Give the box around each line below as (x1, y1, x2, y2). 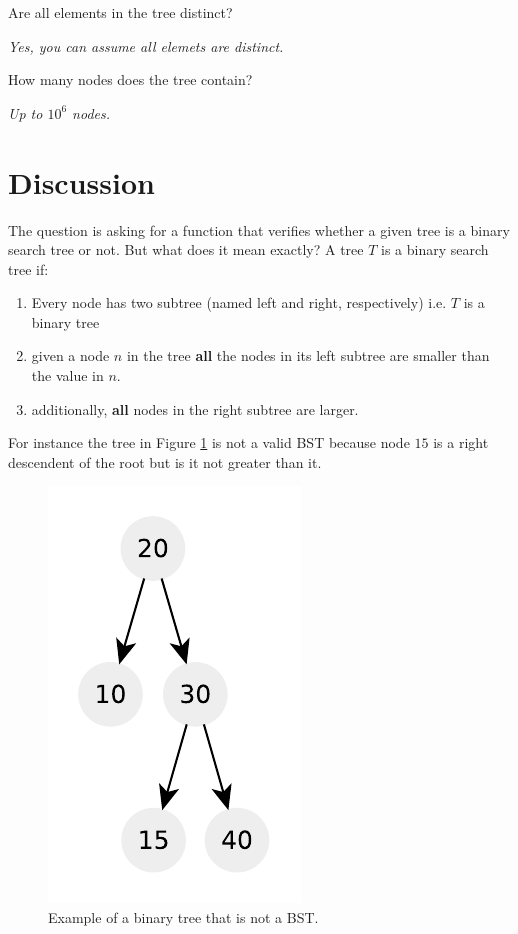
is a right (433, 432, 489, 453)
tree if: (8, 258, 49, 279)
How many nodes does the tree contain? (8, 69, 253, 90)
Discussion (8, 161, 155, 202)
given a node (31, 345, 110, 366)
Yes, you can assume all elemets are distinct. (8, 35, 284, 56)
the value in (31, 365, 104, 386)
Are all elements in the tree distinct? (8, 2, 233, 22)
